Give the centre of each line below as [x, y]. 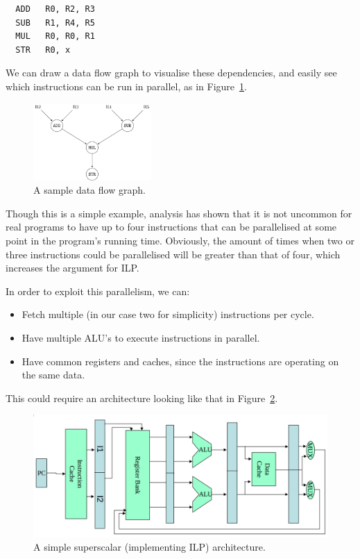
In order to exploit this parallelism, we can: [98, 291]
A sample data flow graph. [89, 190]
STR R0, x [43, 50]
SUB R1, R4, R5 [55, 23]
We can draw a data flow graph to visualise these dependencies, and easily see [171, 73]
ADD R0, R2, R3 [55, 9]
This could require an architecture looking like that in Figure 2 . [142, 398]
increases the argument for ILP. [72, 268]
